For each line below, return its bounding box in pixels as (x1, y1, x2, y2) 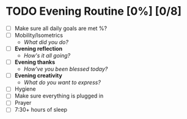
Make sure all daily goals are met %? (14, 25, 108, 32)
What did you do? (23, 39, 68, 46)
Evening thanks (14, 58, 56, 66)
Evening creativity (14, 72, 62, 79)
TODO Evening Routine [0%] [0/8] (5, 4, 182, 18)
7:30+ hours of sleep (14, 106, 68, 113)
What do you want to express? (23, 79, 101, 86)
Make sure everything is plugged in (14, 92, 104, 99)
